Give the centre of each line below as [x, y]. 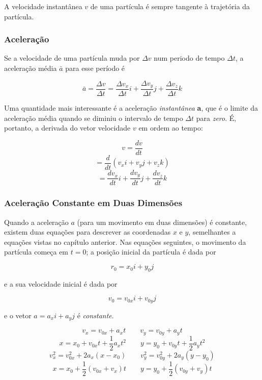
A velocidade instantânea [43, 6]
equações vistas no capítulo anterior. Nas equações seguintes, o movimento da [125, 242]
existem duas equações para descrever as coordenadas [88, 232]
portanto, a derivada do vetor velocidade [67, 128]
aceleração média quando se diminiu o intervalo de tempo [94, 118]
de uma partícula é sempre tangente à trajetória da [170, 6]
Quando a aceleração [36, 222]
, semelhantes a [212, 232]
